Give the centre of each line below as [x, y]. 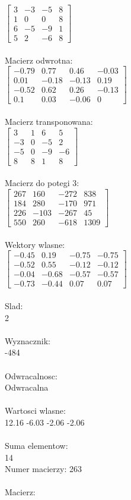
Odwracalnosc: [31, 375]
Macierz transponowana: [49, 122]
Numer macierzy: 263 [43, 469]
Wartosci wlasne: [35, 411]
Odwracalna [27, 387]
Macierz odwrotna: [39, 60]
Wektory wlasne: [35, 244]
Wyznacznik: [28, 340]
